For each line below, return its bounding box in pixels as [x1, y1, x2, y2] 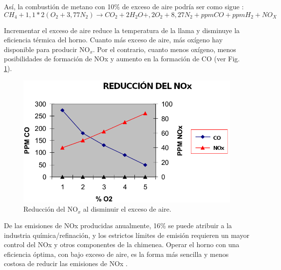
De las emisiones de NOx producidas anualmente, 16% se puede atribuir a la [4, 220, 232, 230]
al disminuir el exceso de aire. [83, 204, 171, 214]
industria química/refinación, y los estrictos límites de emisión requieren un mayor [4, 230, 249, 240]
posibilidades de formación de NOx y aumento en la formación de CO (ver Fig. [4, 54, 240, 64]
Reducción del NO [23, 204, 78, 214]
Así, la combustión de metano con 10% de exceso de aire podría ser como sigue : [4, 1, 244, 11]
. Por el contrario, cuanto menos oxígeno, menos [93, 44, 236, 54]
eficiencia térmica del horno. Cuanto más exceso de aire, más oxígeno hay [4, 35, 223, 45]
